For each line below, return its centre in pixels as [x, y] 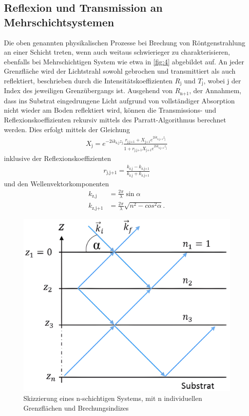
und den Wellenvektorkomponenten [57, 183]
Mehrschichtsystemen [59, 22]
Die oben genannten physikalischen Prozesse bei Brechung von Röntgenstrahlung [125, 42]
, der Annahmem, [215, 90]
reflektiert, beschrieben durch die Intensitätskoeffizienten [88, 80]
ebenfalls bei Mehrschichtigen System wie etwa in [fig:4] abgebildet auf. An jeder [124, 61]
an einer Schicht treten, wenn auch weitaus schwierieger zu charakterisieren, [117, 52]
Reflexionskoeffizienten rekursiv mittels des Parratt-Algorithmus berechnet [115, 120]
